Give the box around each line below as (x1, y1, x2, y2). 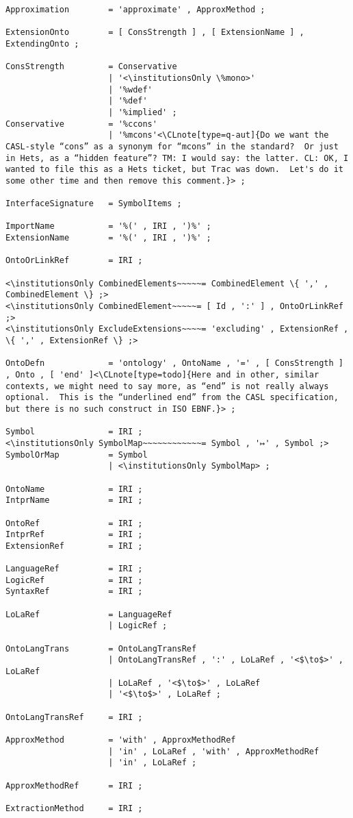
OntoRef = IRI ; (5, 518, 143, 528)
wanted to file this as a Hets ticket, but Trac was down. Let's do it (5, 164, 343, 175)
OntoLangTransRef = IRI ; (5, 712, 143, 722)
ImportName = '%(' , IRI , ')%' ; (5, 221, 211, 232)
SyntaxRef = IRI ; (5, 586, 143, 597)
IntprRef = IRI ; (5, 530, 143, 540)
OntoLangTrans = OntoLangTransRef (5, 643, 197, 654)
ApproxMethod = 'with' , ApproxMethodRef (5, 735, 236, 745)
